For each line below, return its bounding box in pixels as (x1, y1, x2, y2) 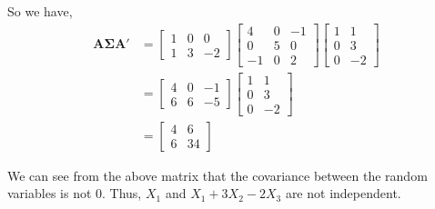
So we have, (7, 2, 73, 20)
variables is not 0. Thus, (7, 184, 142, 203)
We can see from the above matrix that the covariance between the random (7, 165, 428, 184)
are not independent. (285, 184, 401, 203)
